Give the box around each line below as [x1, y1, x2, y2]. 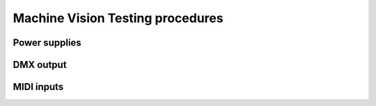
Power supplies [13, 37, 81, 48]
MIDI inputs [13, 81, 64, 93]
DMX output [13, 59, 67, 71]
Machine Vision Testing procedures [13, 10, 224, 26]
